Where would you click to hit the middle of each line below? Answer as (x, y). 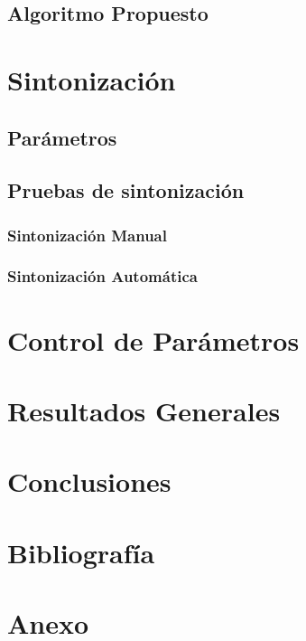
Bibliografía (81, 552)
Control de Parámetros (153, 339)
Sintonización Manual (87, 235)
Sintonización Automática (102, 276)
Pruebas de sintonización (126, 190)
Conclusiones (89, 481)
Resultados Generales (144, 410)
